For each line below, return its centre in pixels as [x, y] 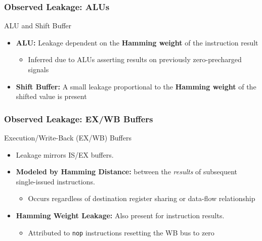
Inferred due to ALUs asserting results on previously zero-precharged [135, 59]
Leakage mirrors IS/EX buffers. [65, 154]
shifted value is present [51, 96]
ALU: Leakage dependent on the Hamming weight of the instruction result [137, 42]
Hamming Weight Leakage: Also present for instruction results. [120, 215]
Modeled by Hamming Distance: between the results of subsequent [127, 172]
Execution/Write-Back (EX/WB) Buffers [68, 137]
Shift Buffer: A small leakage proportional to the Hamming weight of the [136, 86]
